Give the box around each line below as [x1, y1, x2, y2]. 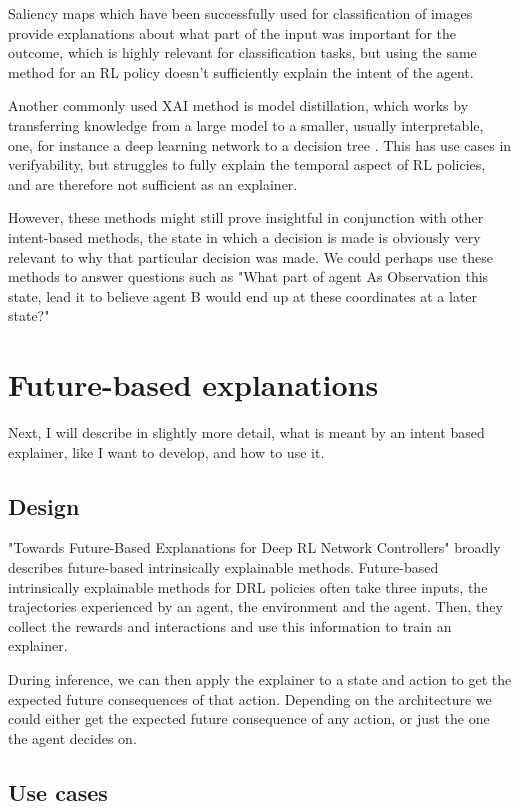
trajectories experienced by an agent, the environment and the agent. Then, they [8, 596, 503, 617]
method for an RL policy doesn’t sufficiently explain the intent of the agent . [8, 61, 474, 82]
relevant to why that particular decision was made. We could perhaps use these [8, 246, 494, 267]
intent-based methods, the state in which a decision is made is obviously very [8, 226, 481, 247]
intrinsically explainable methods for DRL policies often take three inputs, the [8, 576, 488, 597]
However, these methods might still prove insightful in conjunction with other [8, 207, 484, 228]
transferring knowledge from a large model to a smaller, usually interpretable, [8, 114, 484, 135]
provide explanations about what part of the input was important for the [8, 22, 456, 43]
